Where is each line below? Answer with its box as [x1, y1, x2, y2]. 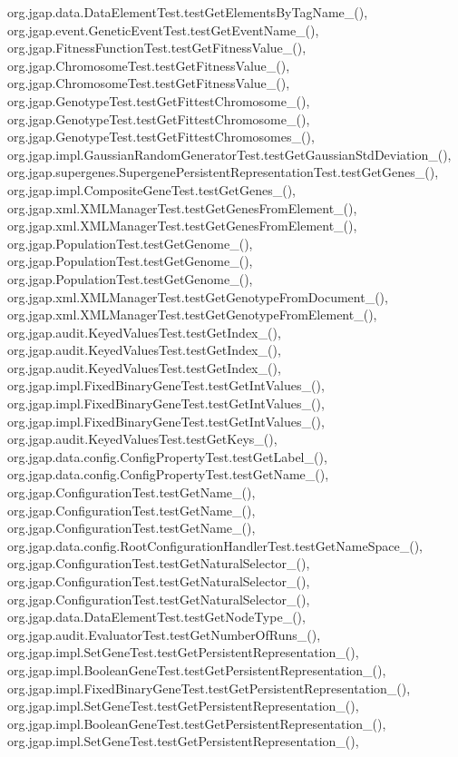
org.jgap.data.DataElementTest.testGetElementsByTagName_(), [7, 3, 368, 21]
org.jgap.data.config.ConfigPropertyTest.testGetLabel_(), [7, 447, 327, 466]
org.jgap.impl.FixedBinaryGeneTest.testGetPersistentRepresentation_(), [7, 678, 411, 697]
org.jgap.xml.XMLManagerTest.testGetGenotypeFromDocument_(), [7, 287, 388, 306]
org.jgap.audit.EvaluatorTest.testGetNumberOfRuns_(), [7, 624, 321, 644]
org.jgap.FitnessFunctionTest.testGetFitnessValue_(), [7, 38, 307, 57]
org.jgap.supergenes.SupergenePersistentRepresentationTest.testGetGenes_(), [7, 162, 439, 182]
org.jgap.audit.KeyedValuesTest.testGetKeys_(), [7, 429, 278, 448]
